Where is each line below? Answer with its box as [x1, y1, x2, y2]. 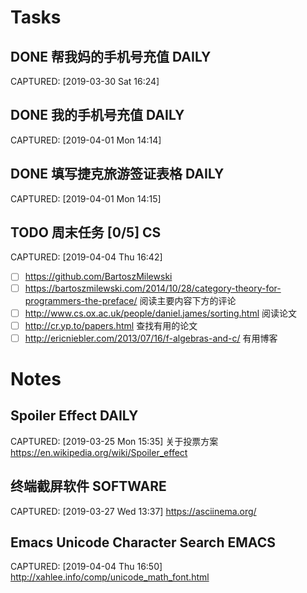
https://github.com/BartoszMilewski [24, 271, 173, 283]
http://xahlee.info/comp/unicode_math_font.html [10, 571, 210, 583]
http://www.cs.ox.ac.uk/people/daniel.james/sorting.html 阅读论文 [24, 307, 298, 319]
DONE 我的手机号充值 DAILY [10, 107, 185, 124]
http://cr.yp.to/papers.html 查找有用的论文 [24, 319, 198, 331]
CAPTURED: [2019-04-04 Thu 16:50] [10, 561, 163, 573]
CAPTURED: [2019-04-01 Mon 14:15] [10, 192, 162, 205]
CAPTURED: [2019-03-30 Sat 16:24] [10, 76, 160, 87]
